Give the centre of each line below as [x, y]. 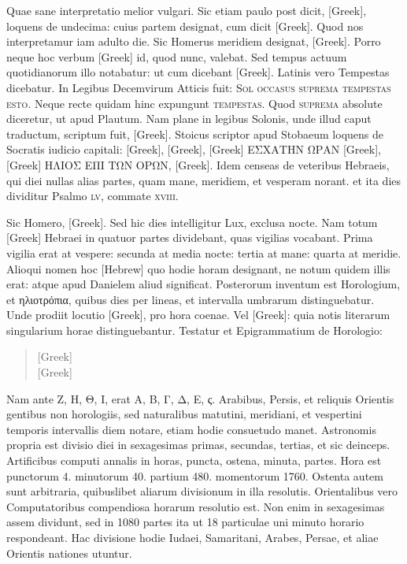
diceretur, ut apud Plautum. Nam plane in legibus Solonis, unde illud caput [189, 119]
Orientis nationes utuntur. [69, 553]
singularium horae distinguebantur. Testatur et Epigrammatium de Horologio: [194, 330]
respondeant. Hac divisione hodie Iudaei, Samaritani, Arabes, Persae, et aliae [192, 537]
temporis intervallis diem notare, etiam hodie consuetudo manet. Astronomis [191, 429]
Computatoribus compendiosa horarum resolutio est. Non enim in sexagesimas [196, 506]
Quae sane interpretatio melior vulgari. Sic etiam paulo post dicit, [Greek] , [187, 10]
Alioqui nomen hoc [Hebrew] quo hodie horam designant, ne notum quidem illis [198, 268]
